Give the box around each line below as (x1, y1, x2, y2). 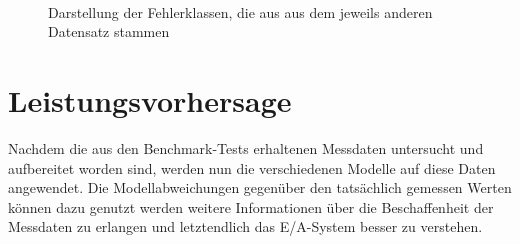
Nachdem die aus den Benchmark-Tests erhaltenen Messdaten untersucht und (8, 137, 484, 158)
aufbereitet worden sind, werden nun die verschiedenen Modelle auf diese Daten (8, 157, 496, 178)
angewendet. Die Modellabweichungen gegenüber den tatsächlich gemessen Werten (8, 177, 512, 198)
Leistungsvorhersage (8, 79, 292, 120)
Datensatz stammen (48, 21, 170, 42)
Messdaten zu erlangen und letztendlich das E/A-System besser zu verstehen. (8, 216, 483, 237)
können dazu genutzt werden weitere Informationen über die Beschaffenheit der (8, 196, 494, 217)
